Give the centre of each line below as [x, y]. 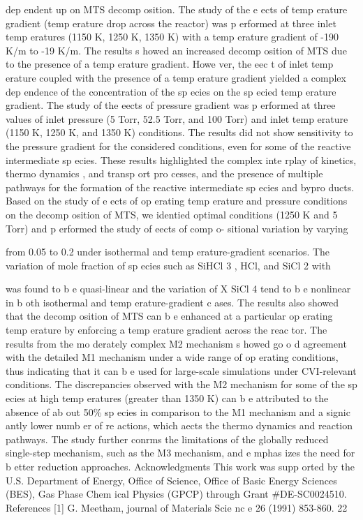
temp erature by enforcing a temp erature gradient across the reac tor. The [166, 330]
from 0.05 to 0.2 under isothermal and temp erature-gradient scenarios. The [168, 252]
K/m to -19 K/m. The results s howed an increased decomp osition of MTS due [176, 50]
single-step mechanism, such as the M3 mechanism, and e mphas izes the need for [180, 453]
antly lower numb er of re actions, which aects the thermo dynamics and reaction [179, 425]
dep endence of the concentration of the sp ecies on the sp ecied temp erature [171, 91]
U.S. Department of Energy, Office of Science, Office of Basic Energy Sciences [171, 480]
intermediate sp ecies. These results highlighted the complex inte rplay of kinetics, [181, 159]
